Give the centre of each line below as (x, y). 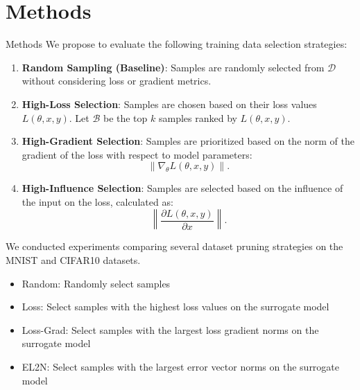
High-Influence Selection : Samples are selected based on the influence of (182, 188)
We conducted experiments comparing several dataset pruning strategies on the (174, 246)
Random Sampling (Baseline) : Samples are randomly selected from (173, 67)
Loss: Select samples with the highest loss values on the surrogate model (175, 307)
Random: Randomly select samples (96, 283)
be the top (125, 117)
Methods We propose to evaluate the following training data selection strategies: (177, 44)
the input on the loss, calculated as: (97, 201)
